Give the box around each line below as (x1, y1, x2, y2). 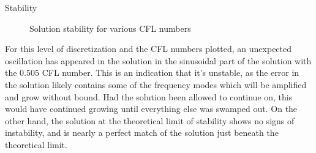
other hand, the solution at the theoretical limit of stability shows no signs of (5, 114, 295, 127)
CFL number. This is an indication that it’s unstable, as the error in (42, 66, 299, 79)
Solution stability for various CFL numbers (29, 21, 191, 34)
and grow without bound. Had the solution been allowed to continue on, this (5, 90, 293, 103)
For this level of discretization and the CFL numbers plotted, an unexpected (5, 42, 292, 55)
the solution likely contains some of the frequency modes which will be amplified (5, 78, 307, 91)
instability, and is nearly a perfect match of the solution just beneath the (5, 126, 279, 139)
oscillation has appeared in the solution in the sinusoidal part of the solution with (5, 54, 312, 67)
